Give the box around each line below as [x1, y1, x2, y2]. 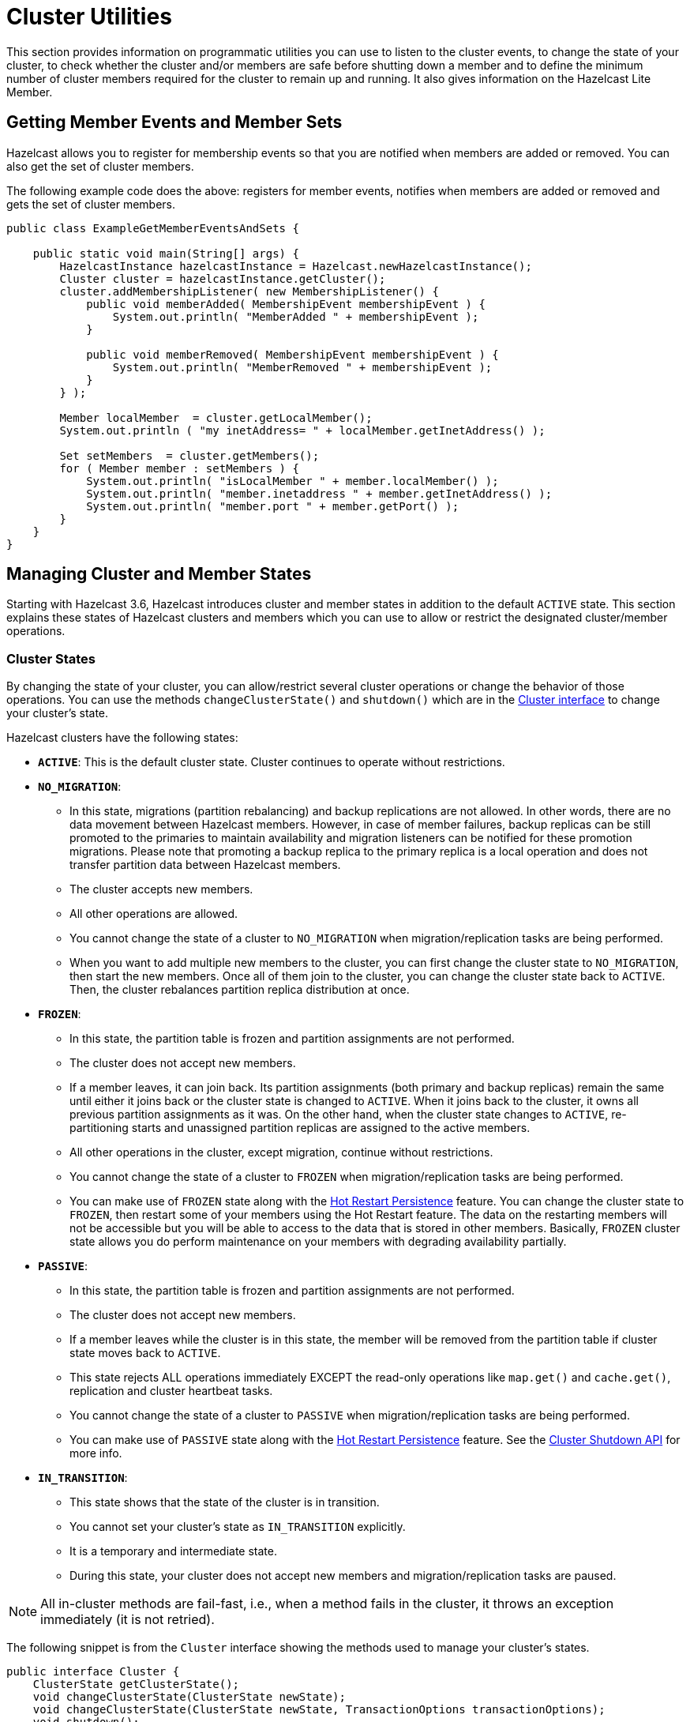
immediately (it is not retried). [40, 1611, 215, 1628]
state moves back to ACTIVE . [69, 1346, 221, 1360]
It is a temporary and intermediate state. [69, 1544, 277, 1558]
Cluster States [6, 650, 96, 667]
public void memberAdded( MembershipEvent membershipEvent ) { [86, 297, 486, 310]
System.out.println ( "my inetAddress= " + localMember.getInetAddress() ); [59, 423, 546, 437]
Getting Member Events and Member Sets [6, 112, 343, 133]
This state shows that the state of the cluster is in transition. [69, 1495, 380, 1510]
